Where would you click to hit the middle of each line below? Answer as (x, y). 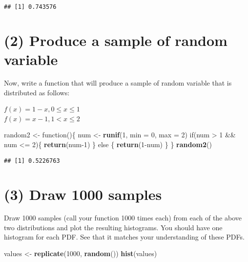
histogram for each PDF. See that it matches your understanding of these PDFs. (124, 237)
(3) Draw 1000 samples (83, 194)
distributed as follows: (37, 92)
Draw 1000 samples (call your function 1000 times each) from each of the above (123, 218)
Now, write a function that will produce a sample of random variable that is (118, 82)
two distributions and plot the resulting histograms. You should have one (113, 227)
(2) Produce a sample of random (116, 40)
